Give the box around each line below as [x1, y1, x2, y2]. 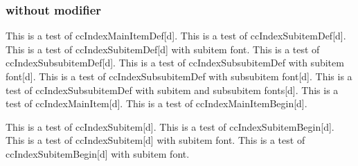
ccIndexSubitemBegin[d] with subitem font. [6, 146, 190, 160]
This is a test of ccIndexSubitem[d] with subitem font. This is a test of [6, 133, 305, 147]
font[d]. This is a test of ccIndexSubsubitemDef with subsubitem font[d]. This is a [6, 69, 352, 83]
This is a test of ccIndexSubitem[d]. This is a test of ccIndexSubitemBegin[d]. [6, 119, 334, 133]
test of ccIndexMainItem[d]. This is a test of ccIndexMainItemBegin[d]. [6, 96, 307, 111]
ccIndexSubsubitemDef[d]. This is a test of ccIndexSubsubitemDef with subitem [6, 55, 344, 70]
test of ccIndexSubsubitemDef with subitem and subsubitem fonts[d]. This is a [6, 82, 339, 97]
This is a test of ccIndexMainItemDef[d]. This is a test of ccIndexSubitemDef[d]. [6, 28, 346, 43]
